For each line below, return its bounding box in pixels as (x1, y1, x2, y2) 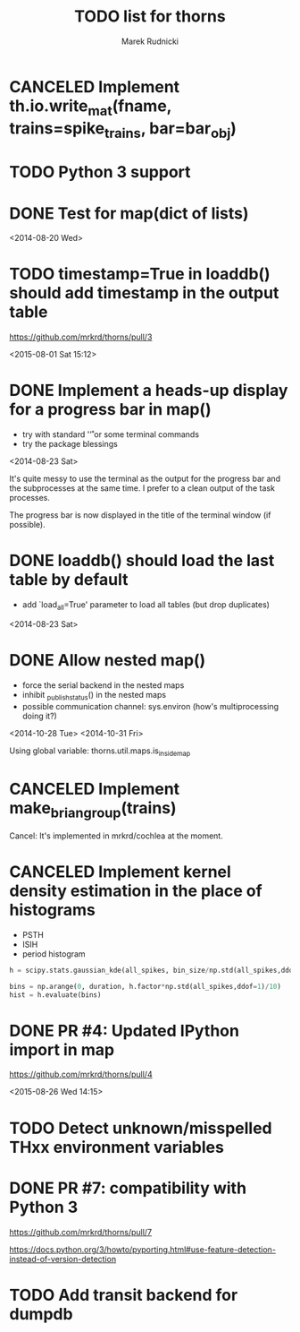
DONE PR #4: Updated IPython (9, 1020, 239, 1041)
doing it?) (21, 710, 58, 721)
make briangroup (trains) (9, 797, 177, 821)
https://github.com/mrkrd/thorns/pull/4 (9, 1069, 154, 1080)
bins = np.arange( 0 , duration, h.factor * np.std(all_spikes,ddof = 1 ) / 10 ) (9, 982, 281, 991)
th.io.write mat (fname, (9, 96, 172, 119)
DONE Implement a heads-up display (9, 381, 288, 400)
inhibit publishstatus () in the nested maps (21, 689, 167, 702)
